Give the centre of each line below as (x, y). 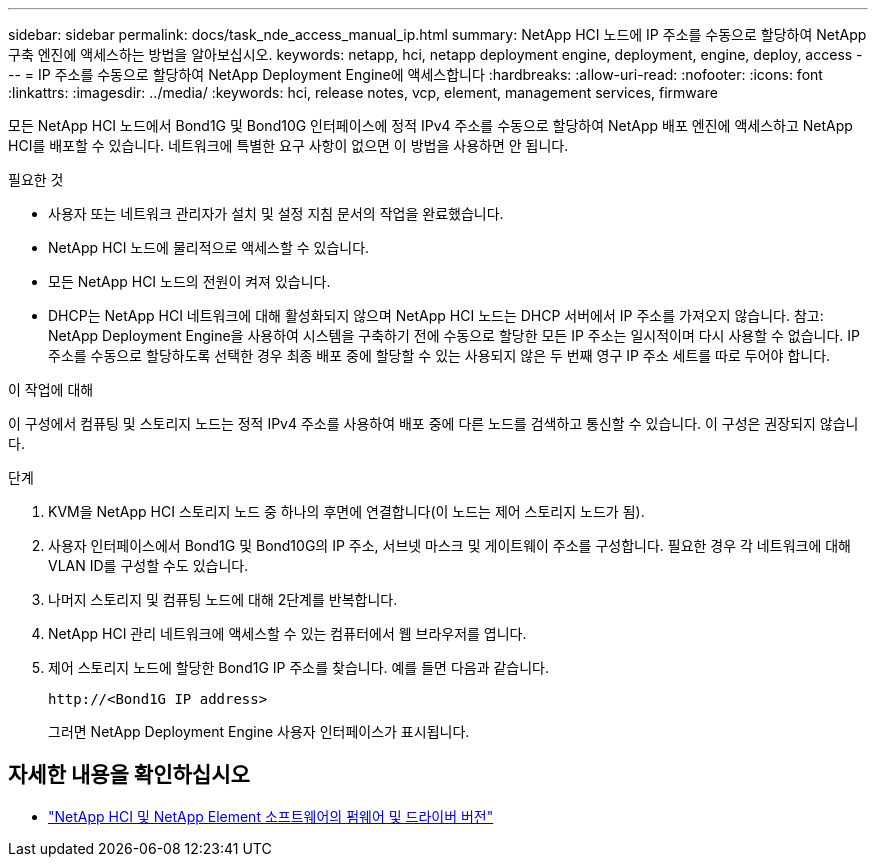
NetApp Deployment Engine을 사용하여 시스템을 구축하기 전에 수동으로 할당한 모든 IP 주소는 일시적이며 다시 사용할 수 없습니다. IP (454, 335)
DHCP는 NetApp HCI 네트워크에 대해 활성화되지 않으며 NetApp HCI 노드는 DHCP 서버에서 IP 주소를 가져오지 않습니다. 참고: (436, 315)
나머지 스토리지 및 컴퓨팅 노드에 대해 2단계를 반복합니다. (223, 599)
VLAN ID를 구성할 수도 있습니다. (148, 565)
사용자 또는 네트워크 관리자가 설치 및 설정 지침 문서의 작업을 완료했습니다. (276, 213)
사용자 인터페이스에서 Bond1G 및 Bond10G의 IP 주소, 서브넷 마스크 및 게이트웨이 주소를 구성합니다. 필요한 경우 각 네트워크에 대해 (449, 545)
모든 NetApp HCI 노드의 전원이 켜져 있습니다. (189, 281)
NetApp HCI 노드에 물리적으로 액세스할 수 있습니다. (209, 247)
